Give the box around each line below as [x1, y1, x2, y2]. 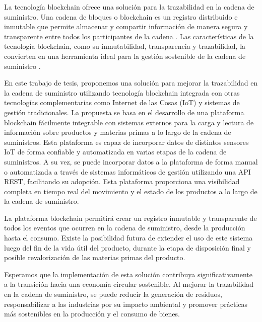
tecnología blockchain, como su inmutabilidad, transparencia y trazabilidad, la [4, 41, 246, 51]
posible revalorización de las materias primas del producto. [4, 252, 185, 263]
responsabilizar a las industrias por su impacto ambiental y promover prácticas [4, 298, 248, 309]
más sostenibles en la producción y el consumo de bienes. [4, 308, 180, 319]
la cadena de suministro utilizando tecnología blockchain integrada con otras [4, 87, 240, 98]
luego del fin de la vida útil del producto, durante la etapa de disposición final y [4, 242, 251, 253]
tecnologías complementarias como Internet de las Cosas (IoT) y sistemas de [4, 97, 240, 108]
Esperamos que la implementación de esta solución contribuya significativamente [4, 269, 252, 279]
